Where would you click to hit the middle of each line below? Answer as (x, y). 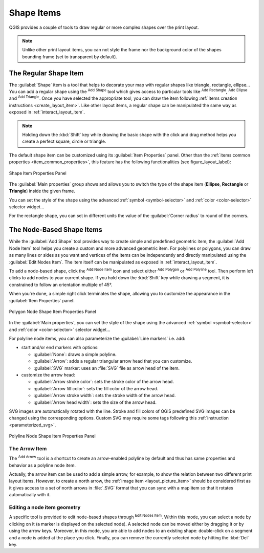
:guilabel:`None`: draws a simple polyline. (75, 354)
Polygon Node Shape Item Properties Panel (53, 311)
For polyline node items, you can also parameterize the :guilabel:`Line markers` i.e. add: (97, 339)
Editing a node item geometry (45, 508)
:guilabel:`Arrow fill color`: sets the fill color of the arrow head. (96, 388)
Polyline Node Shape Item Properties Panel (52, 436)
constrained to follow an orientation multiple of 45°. (61, 285)
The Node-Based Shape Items (56, 230)
